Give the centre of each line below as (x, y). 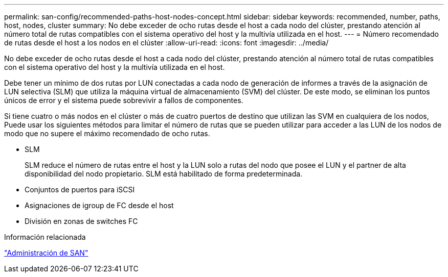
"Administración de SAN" (46, 253)
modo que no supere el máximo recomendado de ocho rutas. (107, 133)
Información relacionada (45, 237)
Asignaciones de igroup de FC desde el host (99, 205)
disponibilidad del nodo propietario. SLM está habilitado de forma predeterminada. (164, 174)
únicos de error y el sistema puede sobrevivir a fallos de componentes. (124, 100)
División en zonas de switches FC (81, 221)
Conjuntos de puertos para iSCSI (80, 190)
